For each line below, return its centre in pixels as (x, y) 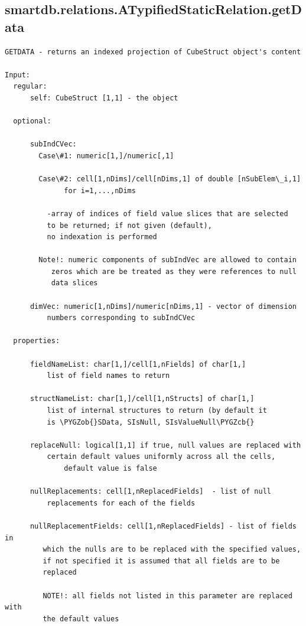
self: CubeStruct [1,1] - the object (104, 98)
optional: (32, 121)
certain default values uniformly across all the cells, (161, 457)
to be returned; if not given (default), (129, 225)
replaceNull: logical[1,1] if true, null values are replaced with (165, 445)
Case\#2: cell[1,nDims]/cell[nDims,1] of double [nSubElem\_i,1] (170, 179)
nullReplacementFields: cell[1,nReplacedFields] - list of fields (163, 526)
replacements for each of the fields (121, 503)
